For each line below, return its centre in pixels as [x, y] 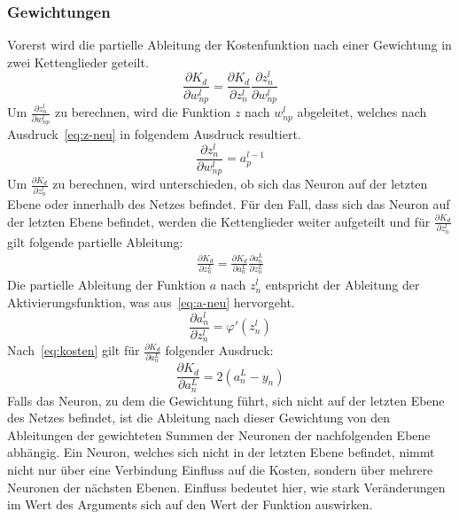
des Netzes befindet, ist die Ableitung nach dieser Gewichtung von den [199, 418]
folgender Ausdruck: [219, 350]
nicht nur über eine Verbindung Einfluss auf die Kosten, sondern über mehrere [220, 469]
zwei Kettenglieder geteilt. [78, 62]
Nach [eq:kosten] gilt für [74, 350]
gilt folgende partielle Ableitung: [95, 241]
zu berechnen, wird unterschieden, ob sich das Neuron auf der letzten [240, 184]
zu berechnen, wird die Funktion [143, 112]
